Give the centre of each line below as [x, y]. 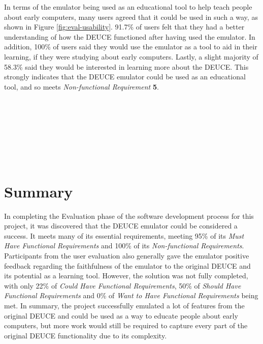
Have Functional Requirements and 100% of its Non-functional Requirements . [124, 246]
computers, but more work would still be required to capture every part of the [126, 325]
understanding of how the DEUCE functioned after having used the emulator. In [130, 36]
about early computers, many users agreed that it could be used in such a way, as [131, 17]
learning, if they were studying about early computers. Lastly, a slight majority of [131, 56]
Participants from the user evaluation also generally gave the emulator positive [127, 255]
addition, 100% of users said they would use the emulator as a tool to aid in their [131, 47]
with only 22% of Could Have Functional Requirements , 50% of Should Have [123, 285]
